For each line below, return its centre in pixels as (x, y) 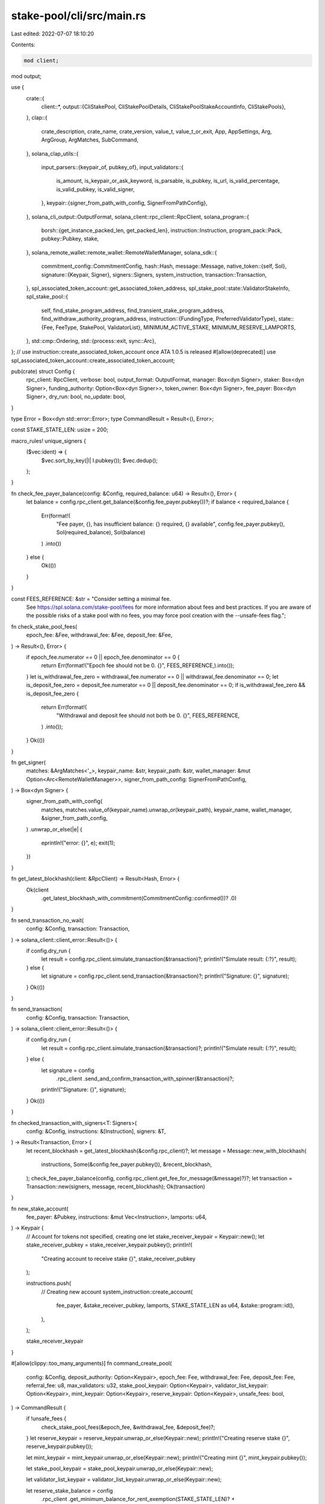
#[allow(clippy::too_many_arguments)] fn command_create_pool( (91, 1363)
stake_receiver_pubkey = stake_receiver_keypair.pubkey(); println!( (109, 1245)
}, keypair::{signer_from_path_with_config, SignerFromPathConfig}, (124, 203)
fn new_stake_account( (40, 1209)
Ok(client (38, 890)
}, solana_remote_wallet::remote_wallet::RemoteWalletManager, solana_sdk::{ (122, 252)
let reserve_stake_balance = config (70, 1490)
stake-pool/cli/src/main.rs (79, 16)
